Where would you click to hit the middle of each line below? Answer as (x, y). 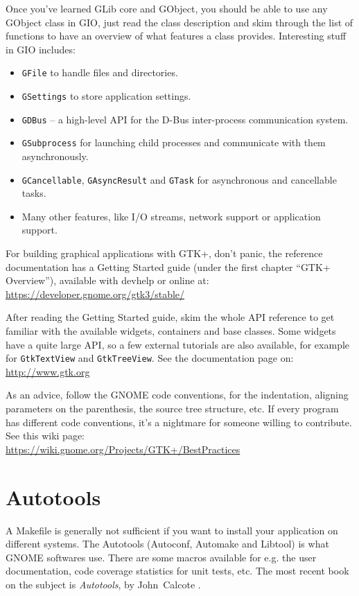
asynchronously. (55, 156)
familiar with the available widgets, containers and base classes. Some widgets (171, 331)
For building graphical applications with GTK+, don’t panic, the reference (164, 253)
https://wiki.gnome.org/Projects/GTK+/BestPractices (123, 449)
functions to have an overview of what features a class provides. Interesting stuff (176, 36)
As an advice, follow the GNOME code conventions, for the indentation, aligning (177, 395)
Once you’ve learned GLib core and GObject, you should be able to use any (167, 8)
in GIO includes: (41, 49)
